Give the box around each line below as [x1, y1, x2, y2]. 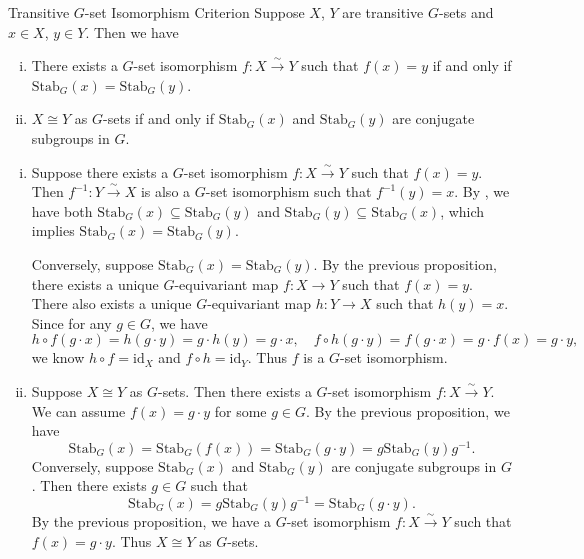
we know [31, 347, 85, 368]
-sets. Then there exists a [157, 380, 312, 401]
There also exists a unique [31, 293, 192, 314]
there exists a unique [31, 273, 159, 294]
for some [214, 400, 267, 421]
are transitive [342, 2, 424, 22]
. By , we [454, 181, 510, 202]
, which [440, 200, 485, 221]
